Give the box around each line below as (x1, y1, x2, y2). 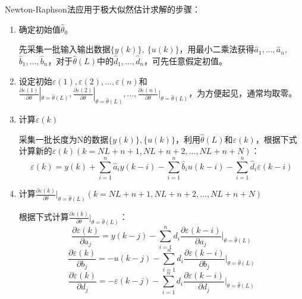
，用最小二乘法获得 (179, 43, 254, 55)
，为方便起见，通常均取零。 (188, 87, 297, 99)
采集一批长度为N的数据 (18, 133, 109, 145)
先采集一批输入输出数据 (18, 43, 111, 55)
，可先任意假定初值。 (144, 55, 228, 67)
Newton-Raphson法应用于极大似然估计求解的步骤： (5, 3, 200, 15)
